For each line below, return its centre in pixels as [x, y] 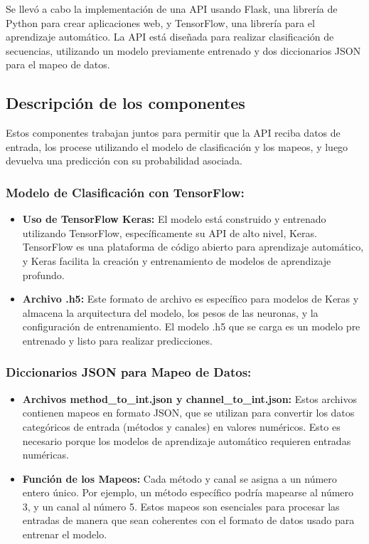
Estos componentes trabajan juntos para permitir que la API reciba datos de [173, 133]
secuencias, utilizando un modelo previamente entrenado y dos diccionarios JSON [183, 50]
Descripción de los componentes [125, 103]
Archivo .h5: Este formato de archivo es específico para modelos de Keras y [191, 299]
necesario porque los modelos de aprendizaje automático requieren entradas [187, 440]
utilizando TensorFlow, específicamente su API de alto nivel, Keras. [170, 232]
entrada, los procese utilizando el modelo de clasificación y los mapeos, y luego [177, 146]
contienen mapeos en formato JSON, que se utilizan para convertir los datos [188, 413]
